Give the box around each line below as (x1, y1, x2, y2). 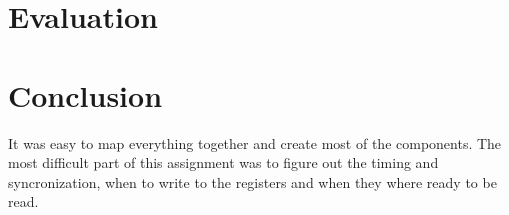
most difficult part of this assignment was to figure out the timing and (8, 152, 439, 173)
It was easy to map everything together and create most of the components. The (8, 132, 502, 153)
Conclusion (8, 74, 163, 115)
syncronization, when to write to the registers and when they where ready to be (8, 171, 497, 192)
